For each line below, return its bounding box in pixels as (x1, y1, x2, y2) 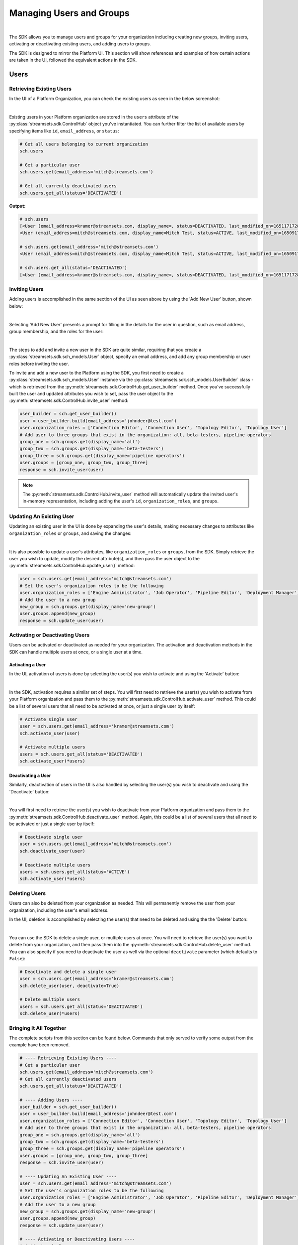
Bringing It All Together (9, 1024, 67, 1031)
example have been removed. (9, 1042, 70, 1048)
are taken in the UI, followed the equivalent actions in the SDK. (9, 57, 137, 63)
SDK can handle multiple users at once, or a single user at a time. (9, 649, 143, 655)
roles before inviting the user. (9, 361, 70, 367)
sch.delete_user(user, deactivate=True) (19, 983, 119, 989)
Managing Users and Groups (9, 7, 130, 18)
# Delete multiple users (19, 996, 80, 1002)
